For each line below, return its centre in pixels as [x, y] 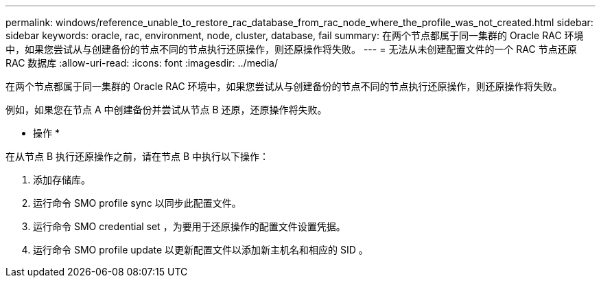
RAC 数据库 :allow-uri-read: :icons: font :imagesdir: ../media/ [142, 63]
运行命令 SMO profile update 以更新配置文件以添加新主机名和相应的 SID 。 [201, 250]
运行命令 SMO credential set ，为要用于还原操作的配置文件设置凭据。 [189, 226]
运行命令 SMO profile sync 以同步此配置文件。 [137, 203]
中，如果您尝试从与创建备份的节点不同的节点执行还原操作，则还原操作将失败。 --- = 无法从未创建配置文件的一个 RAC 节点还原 [291, 49]
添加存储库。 [62, 180]
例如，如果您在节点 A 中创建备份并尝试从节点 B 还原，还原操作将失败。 [166, 110]
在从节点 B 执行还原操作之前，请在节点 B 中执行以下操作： [138, 156]
